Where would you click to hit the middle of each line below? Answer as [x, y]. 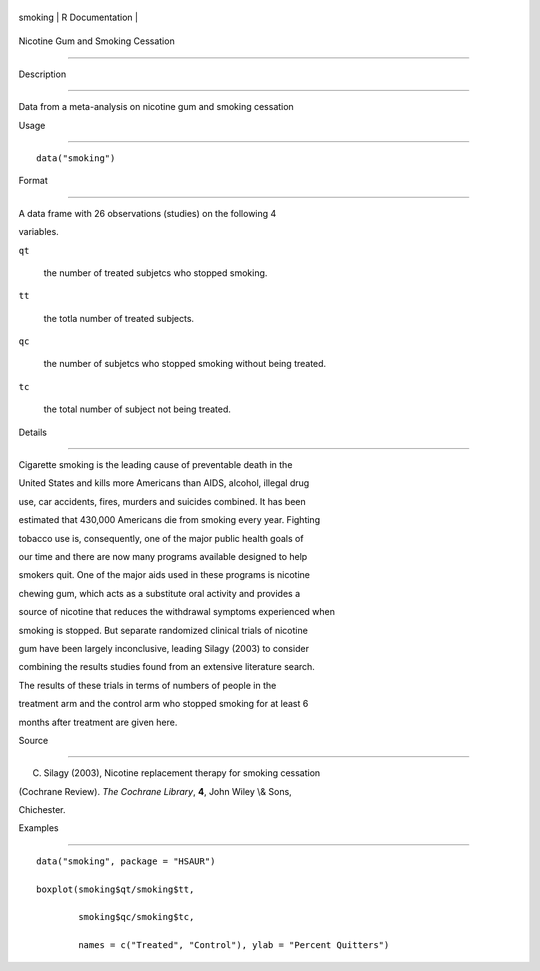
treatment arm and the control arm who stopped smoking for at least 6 [163, 704]
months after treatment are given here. [98, 722]
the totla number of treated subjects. [119, 318]
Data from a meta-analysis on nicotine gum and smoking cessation [156, 107]
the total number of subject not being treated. [137, 409]
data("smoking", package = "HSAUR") [126, 861]
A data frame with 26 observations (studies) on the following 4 [147, 213]
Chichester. [42, 810]
